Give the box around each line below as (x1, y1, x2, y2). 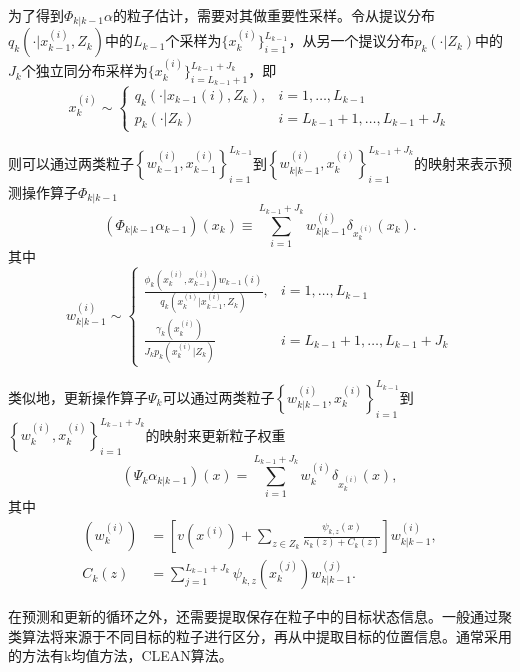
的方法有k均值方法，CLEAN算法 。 (8, 645, 233, 666)
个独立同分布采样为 (21, 60, 148, 81)
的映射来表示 (413, 152, 498, 173)
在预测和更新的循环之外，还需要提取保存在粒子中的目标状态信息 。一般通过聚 (8, 606, 512, 627)
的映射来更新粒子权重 (145, 424, 286, 445)
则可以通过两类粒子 (8, 152, 134, 173)
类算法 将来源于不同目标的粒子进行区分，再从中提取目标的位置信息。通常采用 (8, 625, 512, 646)
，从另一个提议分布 (288, 30, 415, 51)
